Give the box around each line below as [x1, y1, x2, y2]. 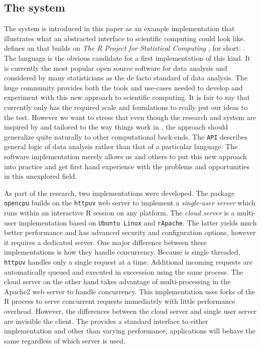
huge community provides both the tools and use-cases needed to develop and [4, 82, 243, 92]
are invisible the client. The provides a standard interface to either [4, 315, 208, 326]
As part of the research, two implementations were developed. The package [4, 187, 235, 198]
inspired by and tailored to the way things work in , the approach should [4, 122, 228, 132]
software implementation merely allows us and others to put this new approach [4, 151, 247, 161]
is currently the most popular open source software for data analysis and [4, 62, 227, 73]
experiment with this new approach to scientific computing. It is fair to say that [4, 92, 250, 102]
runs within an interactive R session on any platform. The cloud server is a [4, 207, 235, 218]
